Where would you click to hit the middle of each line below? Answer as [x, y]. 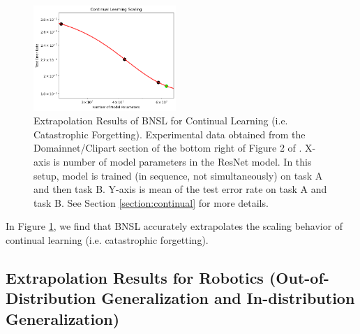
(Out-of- [299, 277]
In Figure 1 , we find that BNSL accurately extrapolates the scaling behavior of [174, 226]
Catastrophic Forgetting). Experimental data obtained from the [170, 134]
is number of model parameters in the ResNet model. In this [182, 161]
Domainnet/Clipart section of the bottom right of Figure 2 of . [168, 148]
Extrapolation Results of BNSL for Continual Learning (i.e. [161, 121]
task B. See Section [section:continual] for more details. [151, 202]
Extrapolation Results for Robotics [135, 277]
